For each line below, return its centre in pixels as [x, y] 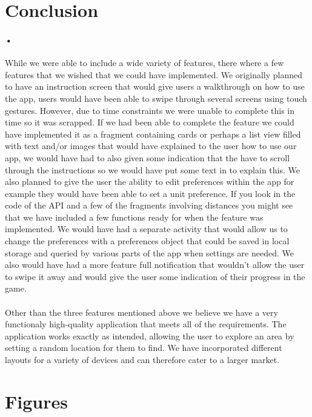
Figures [36, 401]
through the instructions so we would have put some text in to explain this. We [152, 169]
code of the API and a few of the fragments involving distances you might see [149, 205]
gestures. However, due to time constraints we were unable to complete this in [150, 110]
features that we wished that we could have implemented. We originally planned [154, 74]
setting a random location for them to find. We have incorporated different [144, 348]
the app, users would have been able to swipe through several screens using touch [156, 98]
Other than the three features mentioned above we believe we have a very [141, 312]
